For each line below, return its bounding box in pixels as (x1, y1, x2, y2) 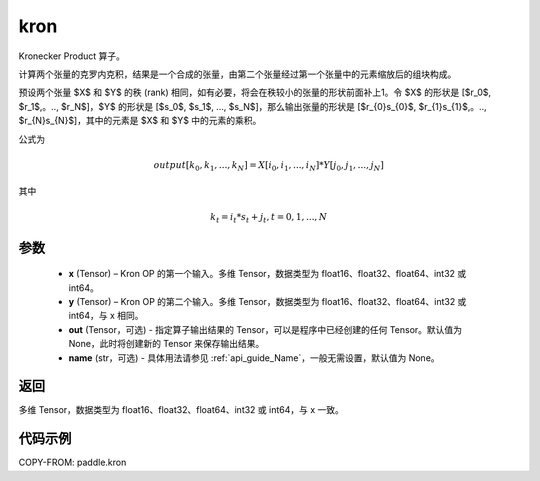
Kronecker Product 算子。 (18, 50, 125, 62)
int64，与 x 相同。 (68, 310, 144, 322)
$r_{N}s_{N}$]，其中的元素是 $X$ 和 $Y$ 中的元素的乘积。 (18, 115, 262, 127)
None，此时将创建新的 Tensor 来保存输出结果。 (68, 338, 265, 350)
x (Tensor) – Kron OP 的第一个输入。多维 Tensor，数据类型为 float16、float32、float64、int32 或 (68, 268, 467, 280)
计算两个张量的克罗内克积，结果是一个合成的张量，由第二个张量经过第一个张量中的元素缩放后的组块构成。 (18, 68, 457, 80)
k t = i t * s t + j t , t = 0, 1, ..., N (210, 211, 328, 225)
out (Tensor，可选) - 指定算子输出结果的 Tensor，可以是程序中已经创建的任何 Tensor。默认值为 (68, 323, 463, 335)
